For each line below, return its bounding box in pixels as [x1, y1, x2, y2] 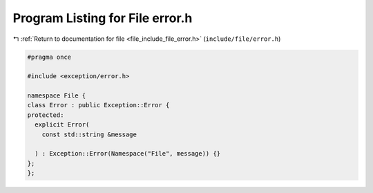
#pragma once [27, 53, 72, 61]
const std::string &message [41, 130, 137, 138]
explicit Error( [35, 121, 90, 129]
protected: [27, 111, 64, 119]
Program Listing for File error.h [12, 10, 193, 26]
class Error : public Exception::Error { [27, 101, 170, 109]
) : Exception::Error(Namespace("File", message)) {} [35, 149, 221, 158]
